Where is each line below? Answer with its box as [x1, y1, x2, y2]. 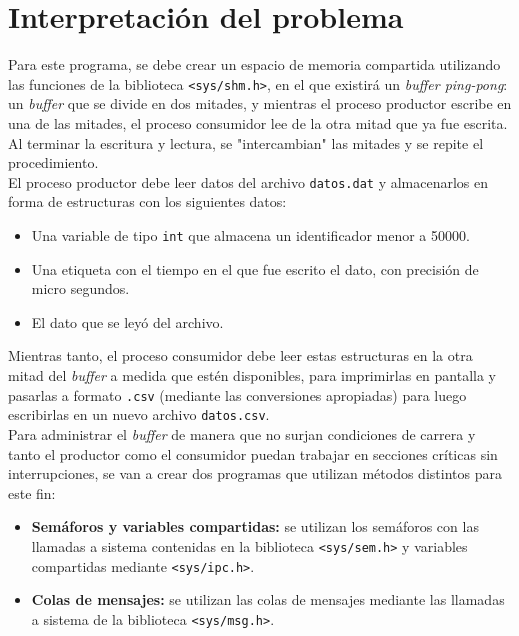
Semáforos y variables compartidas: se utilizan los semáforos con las [31, 516, 479, 537]
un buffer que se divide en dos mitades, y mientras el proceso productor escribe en [8, 93, 512, 114]
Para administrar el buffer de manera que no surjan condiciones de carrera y [8, 423, 476, 444]
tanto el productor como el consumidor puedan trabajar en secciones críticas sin [8, 443, 498, 464]
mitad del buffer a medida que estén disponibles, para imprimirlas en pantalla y [8, 365, 496, 386]
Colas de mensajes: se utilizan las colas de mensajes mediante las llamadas [31, 589, 505, 610]
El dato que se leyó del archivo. [31, 311, 224, 332]
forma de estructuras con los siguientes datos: [8, 191, 287, 212]
